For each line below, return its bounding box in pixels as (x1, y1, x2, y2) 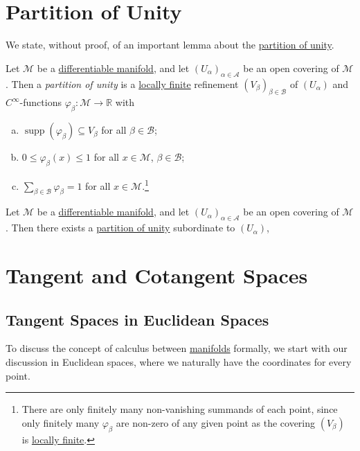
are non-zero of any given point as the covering (116, 415, 316, 430)
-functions (19, 95, 62, 109)
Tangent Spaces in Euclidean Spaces (6, 308, 269, 330)
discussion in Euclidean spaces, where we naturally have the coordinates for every (6, 354, 352, 369)
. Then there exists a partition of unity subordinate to (6, 220, 235, 235)
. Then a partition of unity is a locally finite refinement (6, 76, 239, 91)
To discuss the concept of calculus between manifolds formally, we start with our (6, 341, 348, 355)
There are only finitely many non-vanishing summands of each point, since (21, 402, 338, 416)
